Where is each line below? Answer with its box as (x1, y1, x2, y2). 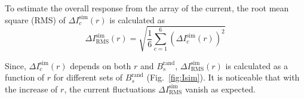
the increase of (5, 82, 58, 95)
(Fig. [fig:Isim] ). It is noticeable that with (146, 71, 300, 83)
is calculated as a (225, 59, 288, 72)
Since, (5, 59, 26, 72)
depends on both (70, 59, 131, 72)
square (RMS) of (5, 13, 66, 26)
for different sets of (53, 71, 123, 83)
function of (5, 71, 45, 83)
